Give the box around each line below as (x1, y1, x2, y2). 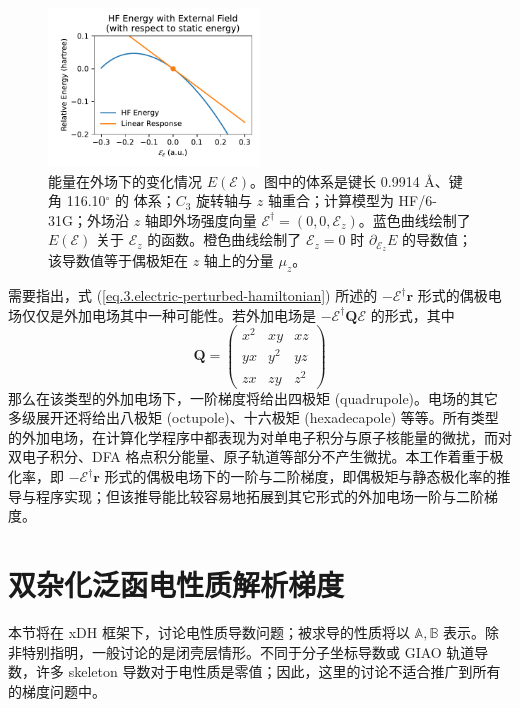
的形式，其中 (370, 304, 455, 325)
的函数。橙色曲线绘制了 (147, 229, 302, 250)
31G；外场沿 (48, 209, 129, 230)
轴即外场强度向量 (144, 209, 257, 230)
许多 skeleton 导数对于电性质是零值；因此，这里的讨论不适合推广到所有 (35, 661, 501, 682)
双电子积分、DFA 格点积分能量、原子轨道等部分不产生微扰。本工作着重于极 (8, 446, 504, 467)
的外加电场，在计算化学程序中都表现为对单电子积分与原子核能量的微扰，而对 (8, 426, 512, 447)
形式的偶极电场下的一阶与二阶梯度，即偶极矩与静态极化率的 (104, 466, 497, 486)
